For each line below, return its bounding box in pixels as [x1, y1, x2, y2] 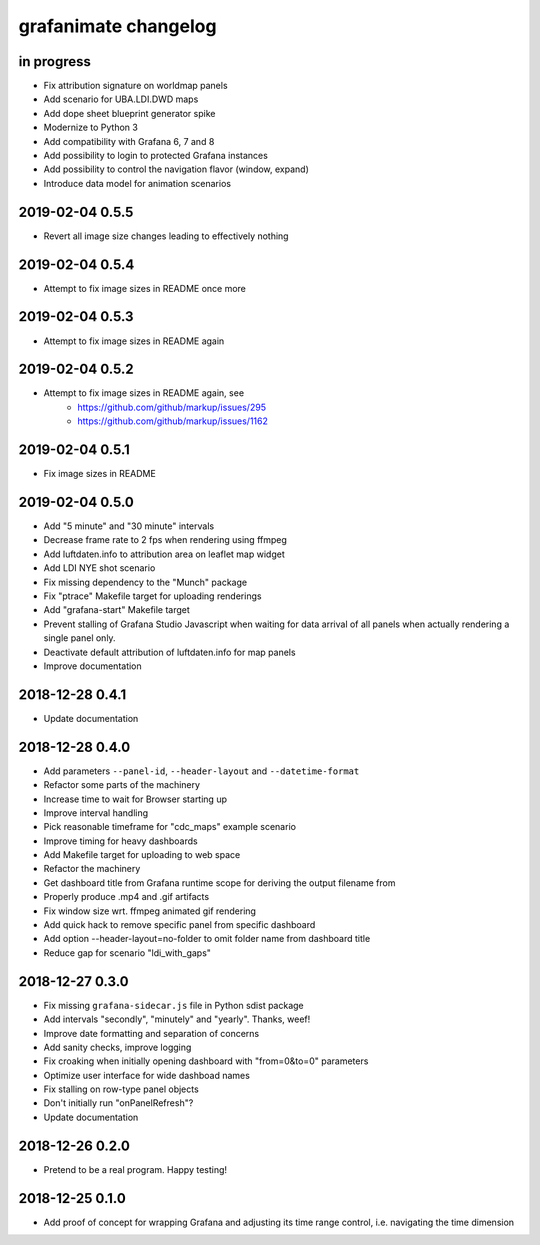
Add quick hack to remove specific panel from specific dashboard [43, 919, 316, 931]
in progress [18, 53, 92, 70]
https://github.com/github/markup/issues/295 [77, 401, 267, 413]
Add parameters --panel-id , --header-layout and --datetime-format [43, 765, 360, 777]
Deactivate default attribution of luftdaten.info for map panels [43, 646, 296, 658]
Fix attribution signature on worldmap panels [43, 80, 229, 92]
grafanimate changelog [18, 15, 217, 37]
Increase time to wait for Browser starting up [43, 793, 227, 805]
